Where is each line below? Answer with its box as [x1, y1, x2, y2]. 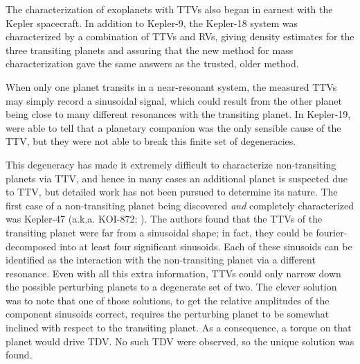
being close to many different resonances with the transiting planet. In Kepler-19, [6, 107, 351, 121]
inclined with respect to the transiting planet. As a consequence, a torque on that [6, 320, 352, 335]
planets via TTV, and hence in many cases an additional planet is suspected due [6, 171, 348, 185]
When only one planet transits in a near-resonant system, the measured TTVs [6, 79, 337, 94]
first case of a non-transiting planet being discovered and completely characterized [6, 198, 354, 212]
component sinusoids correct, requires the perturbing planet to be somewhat [6, 306, 330, 321]
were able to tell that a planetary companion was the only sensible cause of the [6, 120, 341, 135]
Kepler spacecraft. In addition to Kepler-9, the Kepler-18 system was [6, 15, 298, 30]
